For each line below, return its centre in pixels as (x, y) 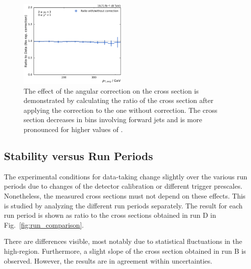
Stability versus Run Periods (78, 156)
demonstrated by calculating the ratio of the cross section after (119, 100)
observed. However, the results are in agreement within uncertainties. (108, 260)
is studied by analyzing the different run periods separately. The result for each (123, 205)
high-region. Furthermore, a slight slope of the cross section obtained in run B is (125, 251)
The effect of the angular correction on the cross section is (111, 90)
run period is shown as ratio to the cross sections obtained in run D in (110, 215)
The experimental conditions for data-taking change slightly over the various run (126, 176)
